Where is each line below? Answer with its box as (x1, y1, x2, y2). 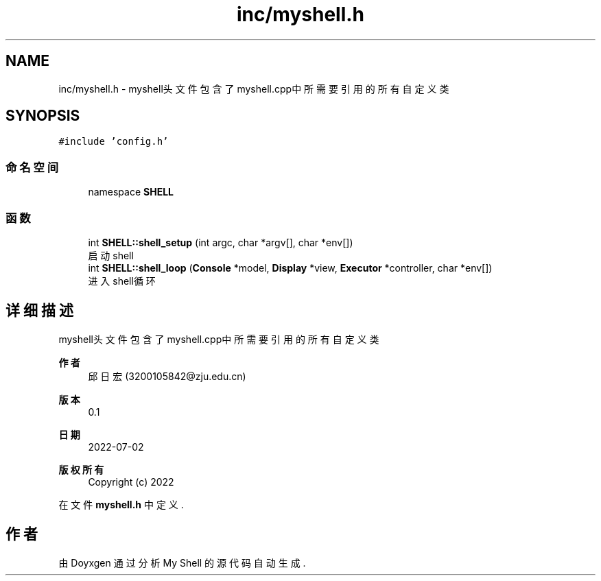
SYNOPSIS (5, 107, 80, 125)
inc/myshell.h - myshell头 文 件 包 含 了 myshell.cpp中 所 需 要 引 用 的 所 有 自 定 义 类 (58, 82, 449, 95)
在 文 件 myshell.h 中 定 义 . (58, 498, 184, 510)
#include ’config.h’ (58, 136, 169, 147)
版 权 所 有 (58, 463, 104, 475)
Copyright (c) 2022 (88, 475, 174, 488)
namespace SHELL (88, 186, 174, 198)
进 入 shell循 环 (88, 274, 156, 287)
